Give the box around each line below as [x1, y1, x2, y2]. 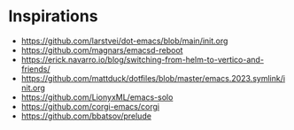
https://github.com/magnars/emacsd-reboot [20, 44, 183, 55]
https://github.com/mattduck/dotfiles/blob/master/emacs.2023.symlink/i [20, 73, 285, 83]
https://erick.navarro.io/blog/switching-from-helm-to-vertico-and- [20, 54, 265, 65]
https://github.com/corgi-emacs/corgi [20, 101, 160, 111]
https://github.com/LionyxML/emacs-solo [20, 91, 174, 103]
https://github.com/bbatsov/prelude [20, 111, 152, 121]
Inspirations [8, 6, 98, 27]
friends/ [20, 64, 50, 74]
